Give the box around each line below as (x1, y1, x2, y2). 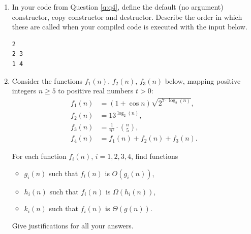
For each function (12, 151, 67, 161)
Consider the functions (12, 75, 83, 86)
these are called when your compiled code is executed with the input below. (12, 21, 247, 32)
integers (12, 85, 36, 96)
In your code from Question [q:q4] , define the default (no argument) (12, 2, 224, 12)
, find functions (131, 151, 178, 161)
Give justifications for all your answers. (12, 220, 134, 230)
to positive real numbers (58, 85, 134, 96)
